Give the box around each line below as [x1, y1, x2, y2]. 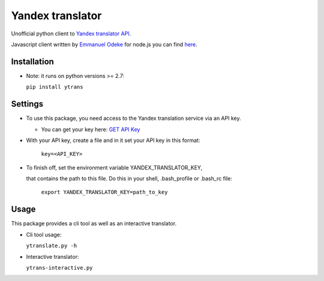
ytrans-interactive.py [26, 264, 93, 271]
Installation [11, 56, 54, 67]
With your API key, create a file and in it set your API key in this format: [26, 137, 200, 144]
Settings [11, 99, 44, 109]
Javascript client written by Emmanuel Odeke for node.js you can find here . [11, 41, 197, 48]
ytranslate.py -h [26, 243, 77, 249]
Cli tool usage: [26, 231, 62, 238]
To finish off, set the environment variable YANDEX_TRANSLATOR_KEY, [26, 164, 203, 171]
